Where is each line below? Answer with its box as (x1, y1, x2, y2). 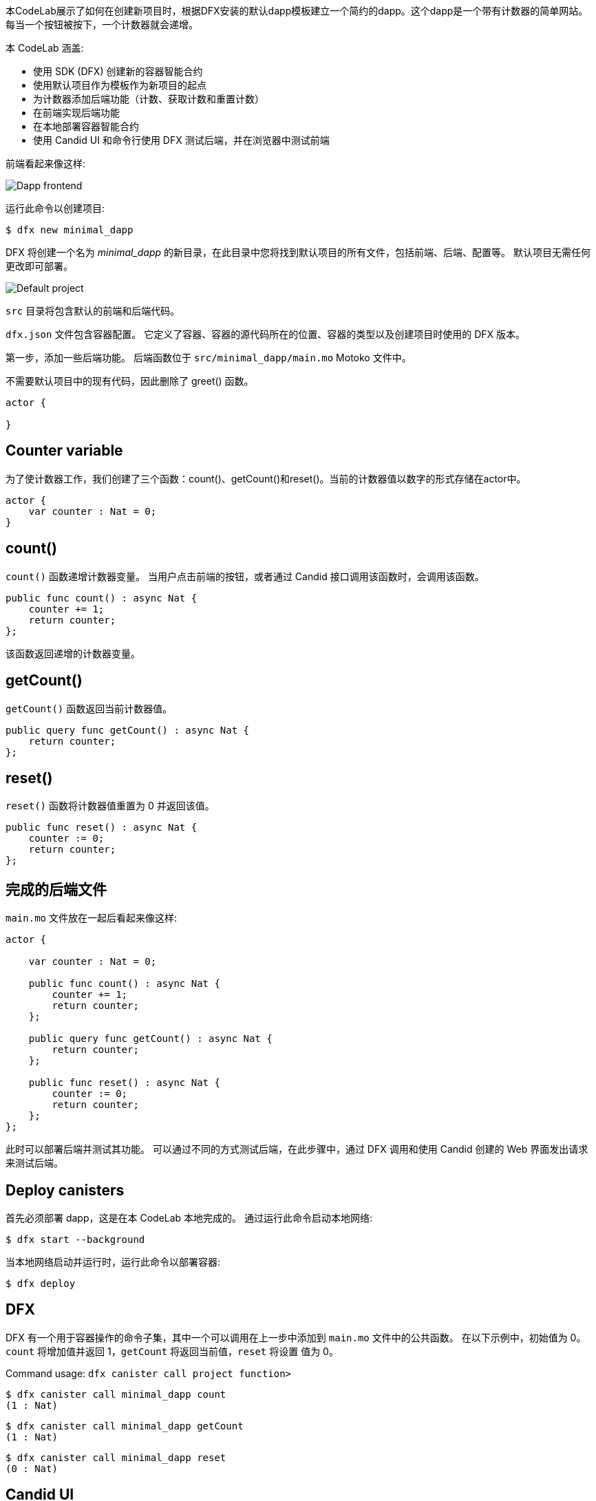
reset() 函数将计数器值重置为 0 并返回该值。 (6, 800, 215, 812)
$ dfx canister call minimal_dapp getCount (6, 1420, 244, 1431)
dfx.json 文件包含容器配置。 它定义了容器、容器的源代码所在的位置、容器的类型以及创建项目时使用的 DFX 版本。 (6, 328, 526, 340)
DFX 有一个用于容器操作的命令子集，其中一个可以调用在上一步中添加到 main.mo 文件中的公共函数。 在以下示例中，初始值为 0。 (6, 1331, 586, 1343)
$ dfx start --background (6, 1234, 145, 1246)
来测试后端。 (6, 1157, 63, 1169)
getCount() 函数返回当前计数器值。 (6, 702, 173, 714)
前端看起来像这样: (6, 158, 86, 169)
